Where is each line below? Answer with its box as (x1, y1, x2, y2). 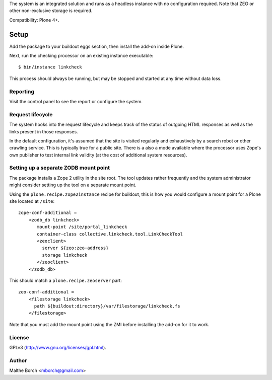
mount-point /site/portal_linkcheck (37, 224, 127, 230)
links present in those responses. (9, 128, 78, 134)
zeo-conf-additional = (18, 289, 75, 295)
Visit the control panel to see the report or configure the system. (9, 99, 143, 104)
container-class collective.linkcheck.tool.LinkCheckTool (37, 231, 183, 237)
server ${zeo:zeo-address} (42, 245, 109, 251)
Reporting (9, 88, 35, 95)
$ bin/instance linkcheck (18, 64, 83, 70)
